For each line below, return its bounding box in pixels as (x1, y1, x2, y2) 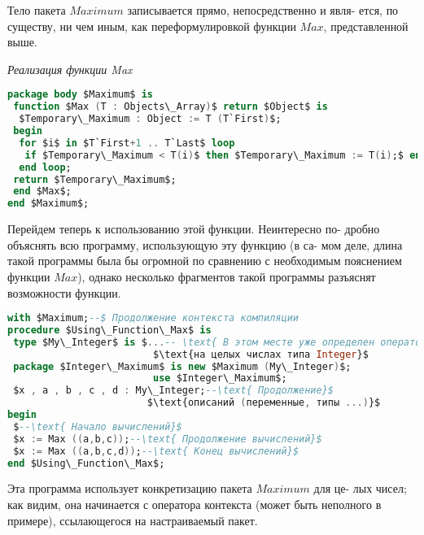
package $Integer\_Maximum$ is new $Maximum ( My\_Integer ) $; (13, 360, 352, 372)
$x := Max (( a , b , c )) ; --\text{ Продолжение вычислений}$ (13, 433, 322, 445)
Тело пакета (7, 2, 66, 18)
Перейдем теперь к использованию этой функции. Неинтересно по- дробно (7, 220, 380, 237)
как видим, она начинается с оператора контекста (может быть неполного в (7, 496, 382, 513)
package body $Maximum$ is (7, 89, 154, 101)
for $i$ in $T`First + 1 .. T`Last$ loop (19, 137, 235, 149)
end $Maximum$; (7, 198, 90, 210)
